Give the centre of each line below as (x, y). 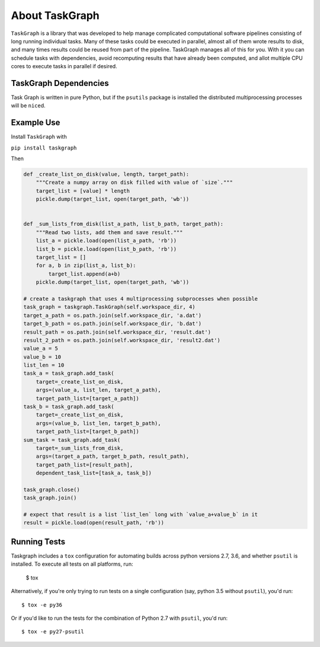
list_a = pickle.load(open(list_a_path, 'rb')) (106, 241)
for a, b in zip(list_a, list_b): (86, 266)
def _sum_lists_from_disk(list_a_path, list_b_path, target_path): (124, 224)
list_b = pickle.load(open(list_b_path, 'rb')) (106, 249)
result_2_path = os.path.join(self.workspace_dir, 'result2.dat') (122, 340)
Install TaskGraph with (39, 137)
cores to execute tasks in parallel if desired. (64, 66)
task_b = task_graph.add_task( (69, 407)
